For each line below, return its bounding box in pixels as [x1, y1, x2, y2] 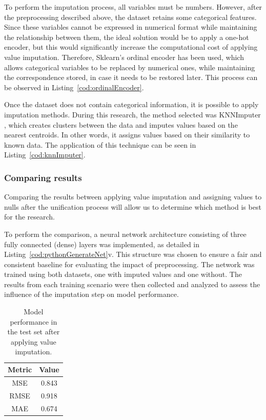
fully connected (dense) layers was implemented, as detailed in [4, 238, 200, 249]
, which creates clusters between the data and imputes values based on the [4, 119, 238, 130]
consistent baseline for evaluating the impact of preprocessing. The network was [4, 258, 255, 269]
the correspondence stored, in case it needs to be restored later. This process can [4, 72, 258, 83]
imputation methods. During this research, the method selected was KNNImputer [4, 109, 261, 119]
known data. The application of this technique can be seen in [4, 139, 196, 150]
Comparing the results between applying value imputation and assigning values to [4, 191, 262, 202]
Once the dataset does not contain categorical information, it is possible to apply [4, 99, 259, 110]
